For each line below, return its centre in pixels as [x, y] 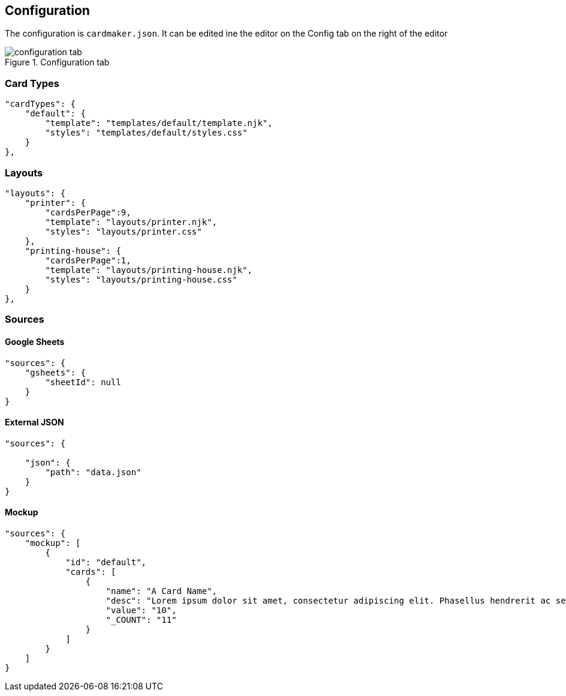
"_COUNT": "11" [141, 619]
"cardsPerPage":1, [88, 260]
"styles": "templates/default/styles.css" [146, 133]
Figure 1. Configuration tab [57, 62]
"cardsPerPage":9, [88, 212]
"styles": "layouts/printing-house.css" [141, 279]
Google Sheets [35, 341]
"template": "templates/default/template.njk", [159, 123]
